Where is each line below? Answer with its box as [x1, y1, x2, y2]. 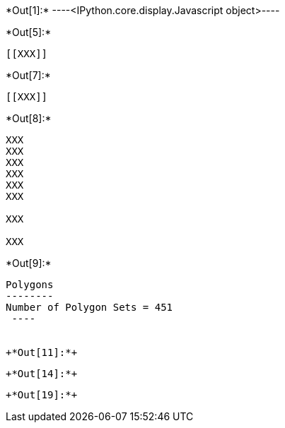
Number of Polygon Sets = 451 [6, 302, 173, 313]
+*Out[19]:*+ [6, 389, 78, 400]
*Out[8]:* [6, 112, 52, 124]
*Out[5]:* [6, 26, 52, 38]
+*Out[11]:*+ [6, 347, 78, 358]
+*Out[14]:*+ [6, 368, 78, 379]
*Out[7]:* [6, 69, 51, 81]
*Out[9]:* [6, 257, 52, 269]
